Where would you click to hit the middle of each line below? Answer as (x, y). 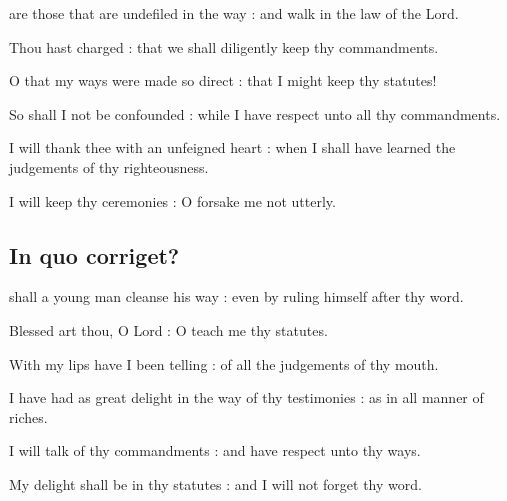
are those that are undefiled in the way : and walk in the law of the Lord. (234, 13)
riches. (28, 416)
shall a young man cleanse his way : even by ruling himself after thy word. (236, 296)
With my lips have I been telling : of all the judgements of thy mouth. (224, 363)
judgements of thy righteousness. (109, 166)
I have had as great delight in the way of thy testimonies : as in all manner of (246, 397)
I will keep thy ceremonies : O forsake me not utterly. (172, 200)
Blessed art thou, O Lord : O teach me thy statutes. (168, 329)
